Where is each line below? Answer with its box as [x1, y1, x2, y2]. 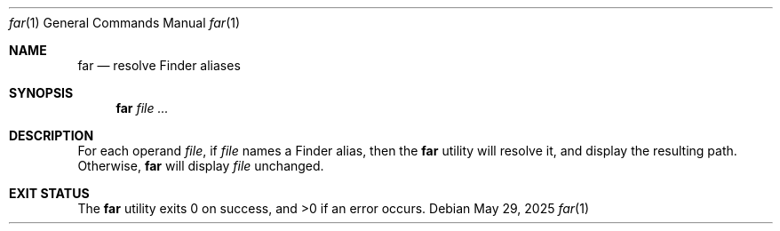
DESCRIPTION [9, 128, 94, 143]
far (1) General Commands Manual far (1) [9, 15, 241, 30]
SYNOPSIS [9, 85, 74, 100]
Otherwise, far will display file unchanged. [77, 158, 324, 173]
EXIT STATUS [9, 186, 90, 201]
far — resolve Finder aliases [77, 58, 241, 73]
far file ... [115, 100, 169, 115]
